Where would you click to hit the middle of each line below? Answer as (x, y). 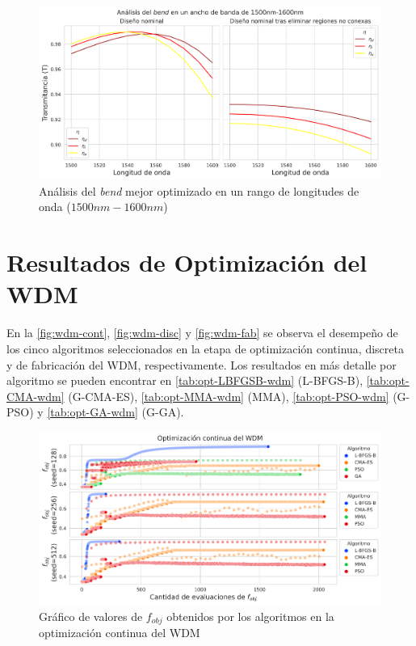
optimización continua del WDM (120, 633)
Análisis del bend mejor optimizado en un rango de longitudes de (199, 190)
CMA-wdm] (36, 396)
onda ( (55, 207)
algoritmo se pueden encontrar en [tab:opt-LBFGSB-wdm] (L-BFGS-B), (185, 380)
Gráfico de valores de (91, 616)
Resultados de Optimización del (187, 262)
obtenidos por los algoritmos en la (250, 616)
